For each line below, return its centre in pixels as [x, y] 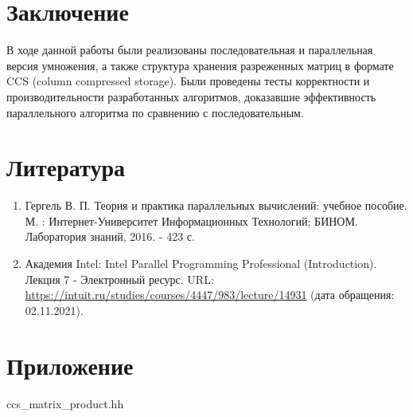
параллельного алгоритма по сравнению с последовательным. [155, 112]
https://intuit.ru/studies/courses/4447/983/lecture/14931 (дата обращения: [210, 295]
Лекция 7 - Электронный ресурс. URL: [119, 279]
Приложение [70, 365]
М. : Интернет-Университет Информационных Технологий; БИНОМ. [191, 220]
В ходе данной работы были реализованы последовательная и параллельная [190, 50]
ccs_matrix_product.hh [65, 403]
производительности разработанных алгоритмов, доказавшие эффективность [191, 96]
